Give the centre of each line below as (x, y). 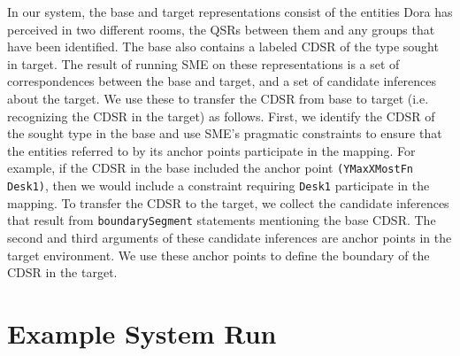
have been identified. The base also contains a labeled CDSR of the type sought (223, 46)
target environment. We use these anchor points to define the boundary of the (218, 255)
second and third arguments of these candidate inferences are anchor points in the (230, 237)
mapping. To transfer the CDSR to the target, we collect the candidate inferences (228, 202)
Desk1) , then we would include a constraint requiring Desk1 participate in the (218, 185)
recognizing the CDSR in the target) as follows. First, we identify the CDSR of (221, 116)
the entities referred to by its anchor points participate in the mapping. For (211, 150)
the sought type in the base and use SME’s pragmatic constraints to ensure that (225, 133)
